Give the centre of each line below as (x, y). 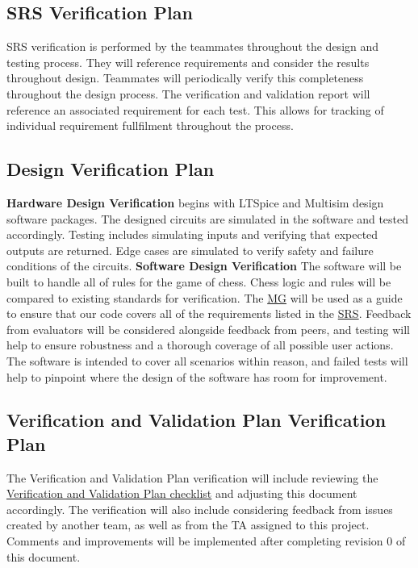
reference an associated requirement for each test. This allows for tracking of (195, 109)
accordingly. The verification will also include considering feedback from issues (200, 509)
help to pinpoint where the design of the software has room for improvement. (197, 376)
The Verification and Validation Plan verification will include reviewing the (192, 477)
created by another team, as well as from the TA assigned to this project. (188, 525)
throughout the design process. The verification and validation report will (188, 93)
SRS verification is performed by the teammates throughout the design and (193, 46)
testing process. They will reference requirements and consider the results (188, 62)
